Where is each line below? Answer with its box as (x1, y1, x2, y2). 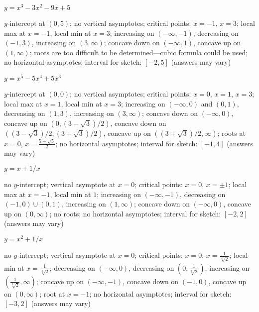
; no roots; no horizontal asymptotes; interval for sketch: (49, 208, 221, 218)
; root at (39, 288, 65, 299)
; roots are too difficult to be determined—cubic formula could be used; (29, 47, 248, 57)
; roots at (217, 127, 246, 138)
